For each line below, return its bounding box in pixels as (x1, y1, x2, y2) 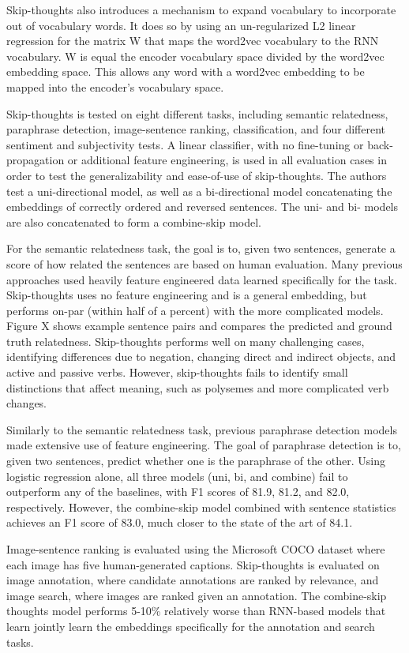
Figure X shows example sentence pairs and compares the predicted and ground (6, 317, 392, 334)
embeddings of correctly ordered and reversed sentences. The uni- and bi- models (6, 198, 399, 215)
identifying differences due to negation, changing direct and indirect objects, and (6, 348, 396, 365)
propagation (6, 152, 65, 168)
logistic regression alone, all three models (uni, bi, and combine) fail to (6, 467, 348, 484)
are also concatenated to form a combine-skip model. (6, 213, 261, 230)
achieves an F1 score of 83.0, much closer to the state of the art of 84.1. (6, 514, 353, 531)
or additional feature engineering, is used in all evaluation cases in (67, 152, 387, 168)
